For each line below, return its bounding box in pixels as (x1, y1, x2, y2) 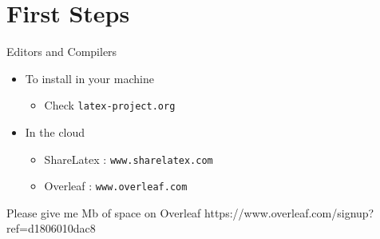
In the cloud (25, 123, 85, 140)
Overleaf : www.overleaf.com (44, 177, 188, 194)
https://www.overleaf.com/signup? (204, 204, 374, 221)
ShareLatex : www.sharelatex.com (44, 150, 213, 167)
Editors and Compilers (6, 43, 117, 60)
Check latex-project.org (44, 97, 176, 114)
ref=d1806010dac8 (6, 220, 96, 237)
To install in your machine (25, 70, 154, 86)
